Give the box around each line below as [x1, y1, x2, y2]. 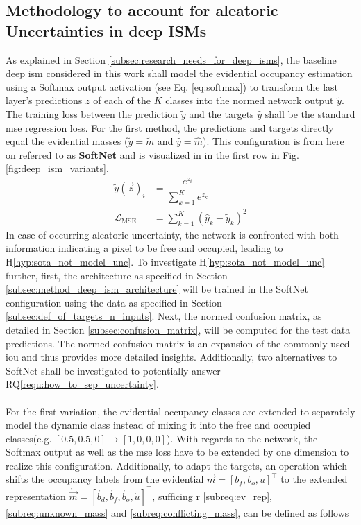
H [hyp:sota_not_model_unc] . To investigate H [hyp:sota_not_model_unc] [6, 254, 325, 268]
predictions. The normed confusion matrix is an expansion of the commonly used [6, 336, 350, 350]
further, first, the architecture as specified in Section [6, 268, 228, 282]
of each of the [93, 93, 151, 107]
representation [6, 488, 66, 503]
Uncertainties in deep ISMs [6, 19, 207, 41]
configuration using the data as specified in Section [6, 295, 222, 309]
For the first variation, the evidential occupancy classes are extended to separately [6, 404, 355, 418]
